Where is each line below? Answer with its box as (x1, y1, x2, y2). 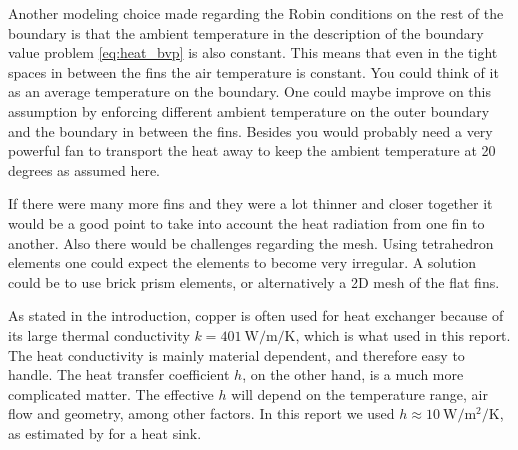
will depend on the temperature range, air (231, 383, 488, 404)
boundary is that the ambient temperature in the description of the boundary (8, 22, 484, 43)
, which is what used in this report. (295, 324, 511, 345)
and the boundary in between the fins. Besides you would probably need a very (8, 120, 493, 141)
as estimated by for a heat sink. (8, 422, 202, 443)
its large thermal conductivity (8, 324, 190, 345)
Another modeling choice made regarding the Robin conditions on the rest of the (8, 3, 504, 23)
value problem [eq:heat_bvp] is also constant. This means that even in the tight (8, 42, 498, 63)
